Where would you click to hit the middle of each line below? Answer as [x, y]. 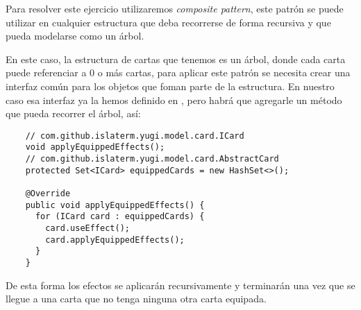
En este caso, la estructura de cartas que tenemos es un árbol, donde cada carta [176, 59]
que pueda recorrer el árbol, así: [73, 113]
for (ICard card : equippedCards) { [120, 217]
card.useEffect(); [87, 228]
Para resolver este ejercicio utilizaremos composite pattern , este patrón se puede [175, 8]
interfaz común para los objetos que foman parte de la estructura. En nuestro [170, 86]
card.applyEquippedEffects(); [115, 240]
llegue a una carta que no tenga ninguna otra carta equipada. [136, 299]
